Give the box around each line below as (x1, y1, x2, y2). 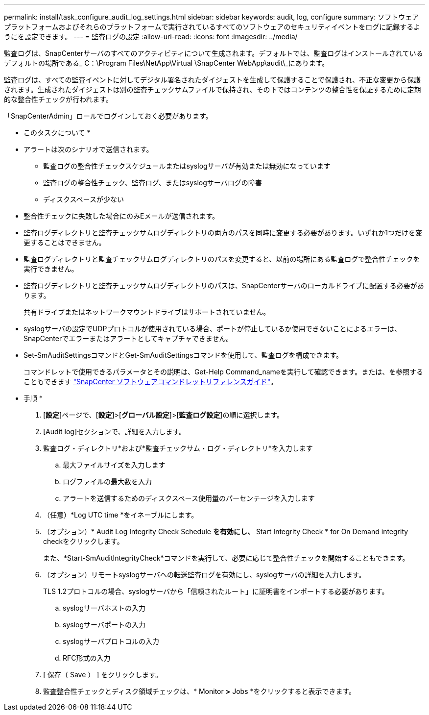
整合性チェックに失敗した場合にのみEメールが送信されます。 (24, 212, 219, 220)
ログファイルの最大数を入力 (63, 477, 152, 486)
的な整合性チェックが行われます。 (4, 95, 113, 103)
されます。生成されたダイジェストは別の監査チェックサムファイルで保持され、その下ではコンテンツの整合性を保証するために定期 (4, 85, 421, 94)
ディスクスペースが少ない (43, 195, 124, 203)
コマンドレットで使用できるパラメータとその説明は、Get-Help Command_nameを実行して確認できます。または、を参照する (24, 368, 424, 376)
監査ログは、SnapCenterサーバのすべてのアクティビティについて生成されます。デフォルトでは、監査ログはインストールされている (4, 49, 423, 57)
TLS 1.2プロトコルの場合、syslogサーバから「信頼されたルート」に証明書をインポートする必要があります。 (43, 587, 389, 595)
